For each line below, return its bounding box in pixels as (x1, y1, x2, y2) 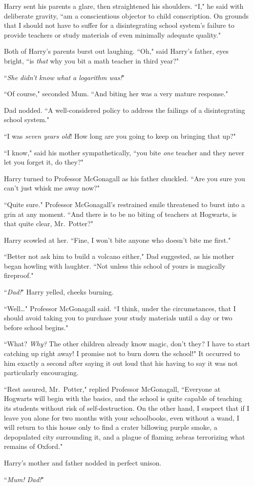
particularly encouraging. (4, 367, 79, 378)
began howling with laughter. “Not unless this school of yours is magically (4, 260, 226, 271)
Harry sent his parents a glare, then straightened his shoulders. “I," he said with (4, 1, 244, 11)
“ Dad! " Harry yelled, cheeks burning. (4, 287, 114, 297)
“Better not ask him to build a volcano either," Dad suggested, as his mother (4, 251, 234, 261)
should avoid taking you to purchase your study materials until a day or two (4, 313, 233, 323)
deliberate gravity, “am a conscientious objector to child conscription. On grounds (4, 10, 249, 21)
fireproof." (4, 270, 34, 280)
